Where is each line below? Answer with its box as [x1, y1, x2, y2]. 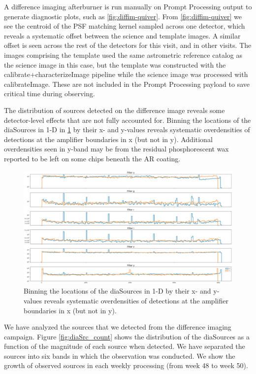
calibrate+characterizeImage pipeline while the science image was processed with [4, 69, 248, 79]
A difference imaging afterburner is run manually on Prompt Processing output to [4, 1, 252, 11]
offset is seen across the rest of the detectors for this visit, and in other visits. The [4, 40, 252, 50]
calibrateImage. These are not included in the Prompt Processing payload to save [4, 78, 250, 89]
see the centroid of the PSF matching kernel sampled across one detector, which [4, 21, 245, 31]
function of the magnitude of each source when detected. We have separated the [4, 341, 245, 351]
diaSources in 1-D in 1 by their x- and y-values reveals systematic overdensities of [4, 124, 250, 135]
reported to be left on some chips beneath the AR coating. [4, 153, 181, 163]
